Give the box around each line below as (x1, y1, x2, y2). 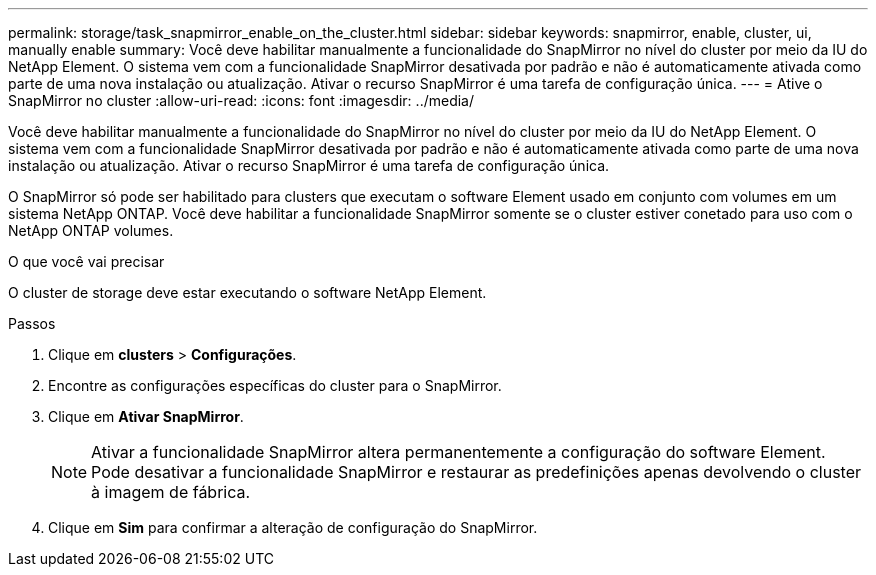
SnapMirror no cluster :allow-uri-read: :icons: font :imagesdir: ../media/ (8, 92, 474, 109)
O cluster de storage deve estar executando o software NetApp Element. (8, 284, 487, 301)
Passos (8, 315, 56, 332)
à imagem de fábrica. (91, 482, 251, 502)
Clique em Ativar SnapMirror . (48, 408, 244, 425)
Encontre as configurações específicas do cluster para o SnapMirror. (48, 377, 502, 394)
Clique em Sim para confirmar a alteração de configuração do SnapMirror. (48, 519, 538, 536)
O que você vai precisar (8, 253, 165, 270)
